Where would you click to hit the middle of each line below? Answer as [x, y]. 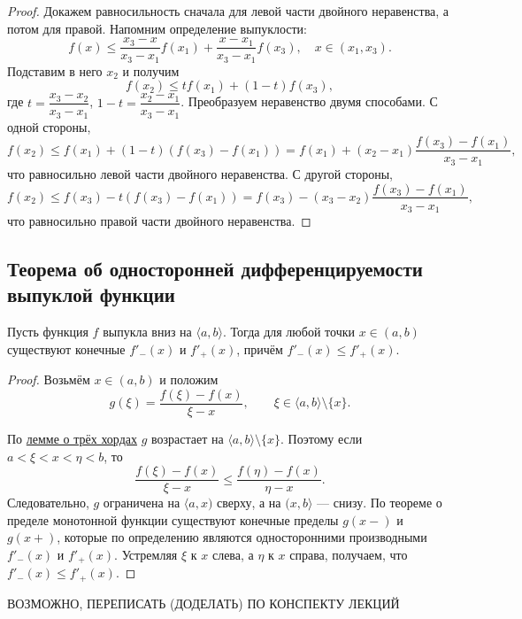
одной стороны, [49, 126]
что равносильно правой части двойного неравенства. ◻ [159, 221]
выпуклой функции [91, 294]
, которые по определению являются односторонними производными [242, 537]
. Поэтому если [321, 438]
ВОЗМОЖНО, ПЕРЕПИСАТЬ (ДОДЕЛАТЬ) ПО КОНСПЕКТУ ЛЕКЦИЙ [203, 603]
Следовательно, [48, 503]
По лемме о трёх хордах [73, 438]
